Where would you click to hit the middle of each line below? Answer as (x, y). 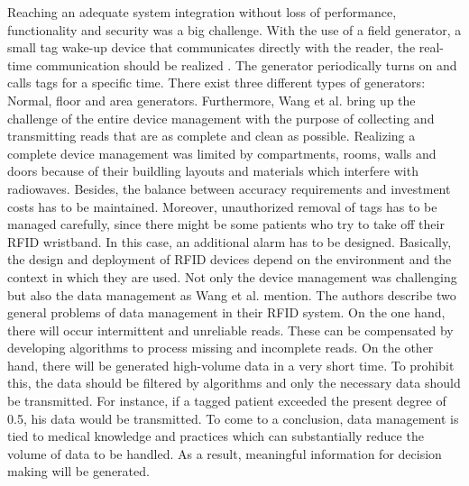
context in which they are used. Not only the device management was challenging (232, 276)
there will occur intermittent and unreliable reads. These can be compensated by (230, 330)
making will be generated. (78, 471)
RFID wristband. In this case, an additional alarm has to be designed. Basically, (230, 241)
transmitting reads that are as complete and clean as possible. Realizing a (212, 136)
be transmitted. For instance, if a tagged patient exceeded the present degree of (227, 401)
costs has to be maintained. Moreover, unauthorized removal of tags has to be (222, 206)
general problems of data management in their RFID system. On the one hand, (226, 312)
